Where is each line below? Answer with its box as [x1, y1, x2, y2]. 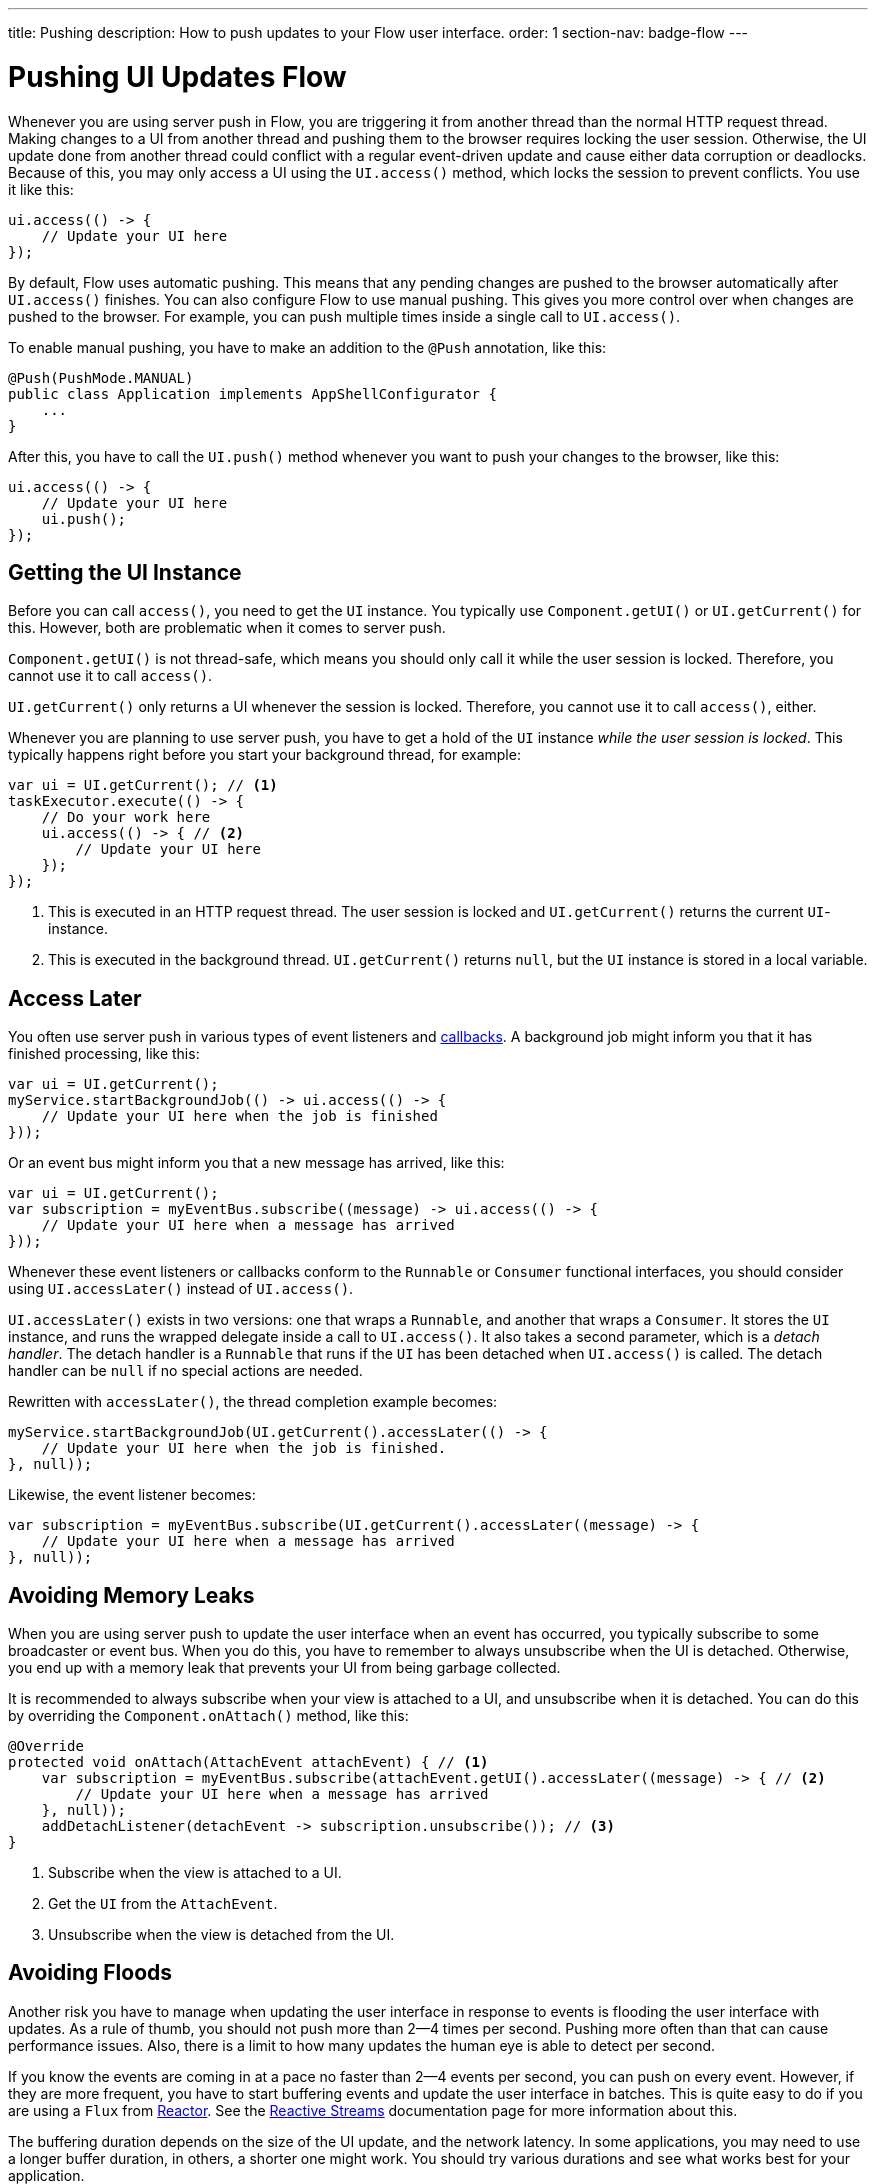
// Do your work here [41, 809, 211, 826]
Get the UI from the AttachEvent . [48, 1895, 278, 1913]
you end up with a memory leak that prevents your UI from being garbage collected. [8, 1659, 561, 1677]
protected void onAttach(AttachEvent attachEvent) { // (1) [8, 1754, 489, 1771]
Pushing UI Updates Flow [8, 59, 347, 94]
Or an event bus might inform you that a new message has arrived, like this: [8, 1154, 505, 1172]
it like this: [8, 180, 74, 198]
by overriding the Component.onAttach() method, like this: [8, 1707, 409, 1725]
